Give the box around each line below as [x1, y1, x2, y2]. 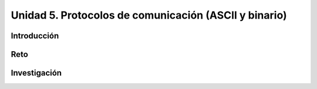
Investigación [11, 68, 62, 78]
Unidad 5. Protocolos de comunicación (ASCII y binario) [11, 9, 287, 22]
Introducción [11, 31, 59, 41]
